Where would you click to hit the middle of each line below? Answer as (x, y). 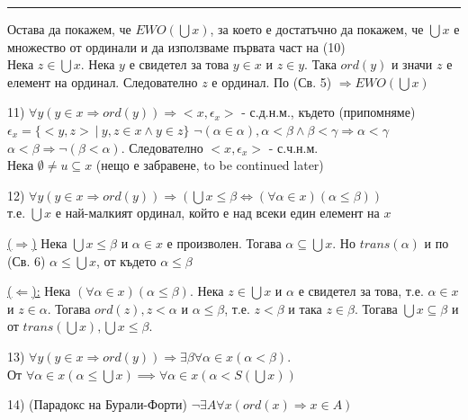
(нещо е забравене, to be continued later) (210, 165)
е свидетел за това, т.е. (361, 291)
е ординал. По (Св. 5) (272, 81)
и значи (412, 64)
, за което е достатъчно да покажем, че (317, 29)
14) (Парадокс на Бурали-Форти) (98, 404)
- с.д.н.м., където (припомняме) (328, 112)
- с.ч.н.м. (293, 147)
